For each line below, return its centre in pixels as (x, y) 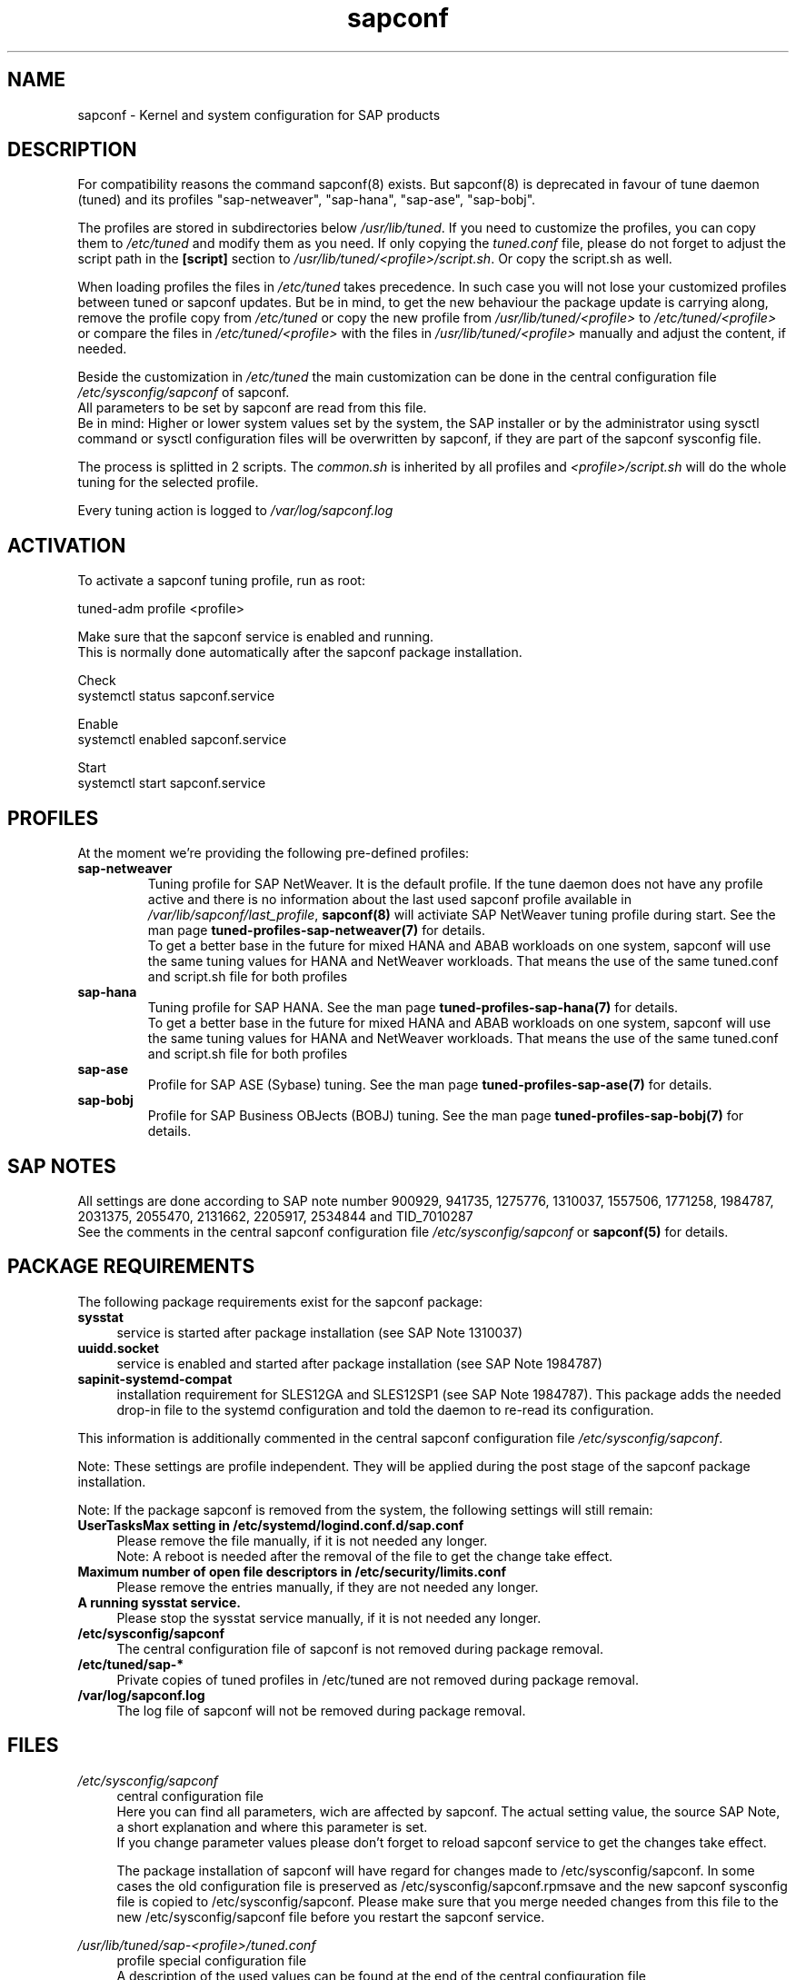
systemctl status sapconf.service (176, 696)
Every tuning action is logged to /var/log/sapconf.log (235, 511)
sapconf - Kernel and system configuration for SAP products (259, 114)
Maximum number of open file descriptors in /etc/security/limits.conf (292, 1571)
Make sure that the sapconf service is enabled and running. (256, 637)
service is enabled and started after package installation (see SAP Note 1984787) (359, 1363)
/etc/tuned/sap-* (131, 1664)
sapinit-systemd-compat (155, 1378)
